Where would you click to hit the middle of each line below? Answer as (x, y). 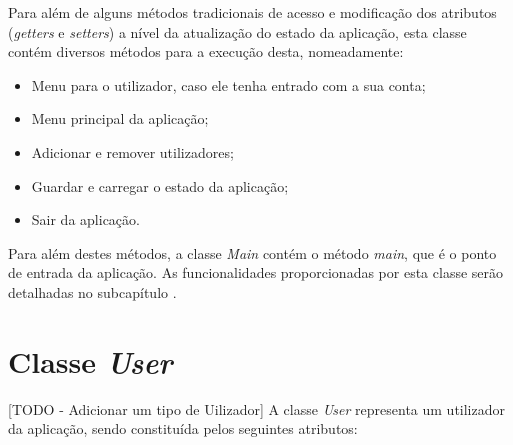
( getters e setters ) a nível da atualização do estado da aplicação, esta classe (237, 31)
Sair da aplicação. (85, 219)
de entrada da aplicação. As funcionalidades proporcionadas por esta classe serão (256, 272)
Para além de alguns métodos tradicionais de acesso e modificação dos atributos (252, 12)
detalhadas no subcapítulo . (92, 291)
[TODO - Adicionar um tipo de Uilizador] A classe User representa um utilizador (256, 408)
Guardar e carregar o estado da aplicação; (160, 185)
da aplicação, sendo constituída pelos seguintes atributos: (183, 428)
